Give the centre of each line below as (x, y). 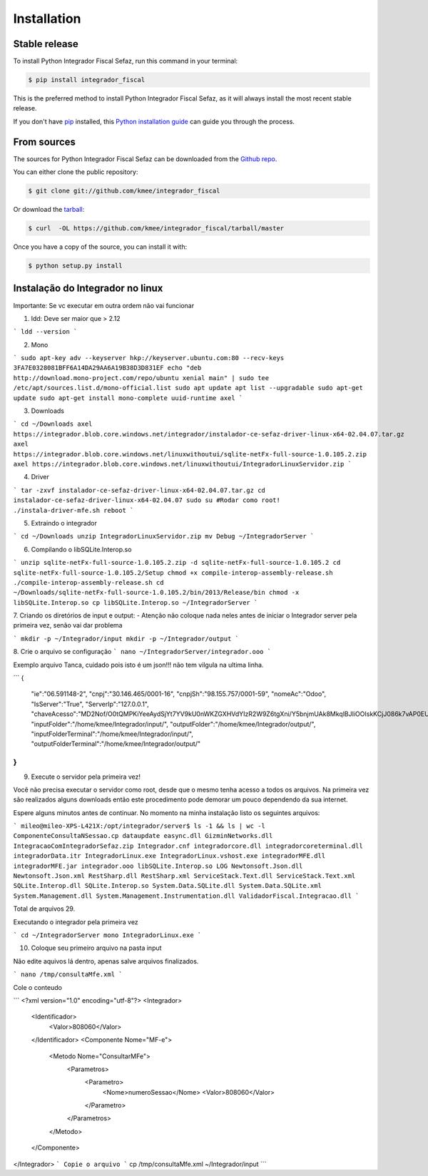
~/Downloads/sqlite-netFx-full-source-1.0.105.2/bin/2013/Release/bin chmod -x (156, 593)
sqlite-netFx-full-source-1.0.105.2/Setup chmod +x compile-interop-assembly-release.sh (173, 573)
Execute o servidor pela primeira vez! (86, 777)
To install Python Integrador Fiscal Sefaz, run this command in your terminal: (126, 61)
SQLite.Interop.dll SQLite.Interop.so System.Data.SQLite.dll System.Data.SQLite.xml (168, 886)
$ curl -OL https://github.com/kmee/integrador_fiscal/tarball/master (156, 229)
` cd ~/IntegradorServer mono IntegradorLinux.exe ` (107, 935)
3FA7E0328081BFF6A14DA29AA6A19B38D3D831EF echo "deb (107, 368)
